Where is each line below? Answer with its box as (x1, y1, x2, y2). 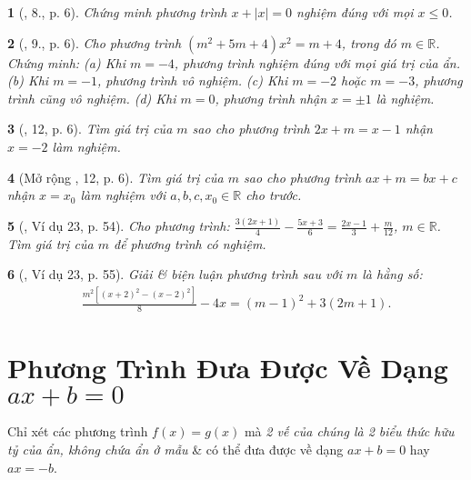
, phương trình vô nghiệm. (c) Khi (97, 71, 288, 90)
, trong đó (341, 33, 396, 52)
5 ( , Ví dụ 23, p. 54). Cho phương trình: (7, 216, 230, 235)
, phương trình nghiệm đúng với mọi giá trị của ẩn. (174, 53, 460, 72)
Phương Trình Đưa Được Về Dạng (7, 349, 448, 386)
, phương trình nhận (215, 88, 327, 107)
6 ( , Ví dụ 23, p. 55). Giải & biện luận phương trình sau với (7, 265, 342, 284)
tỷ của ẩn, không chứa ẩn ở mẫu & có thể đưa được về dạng (7, 439, 344, 458)
